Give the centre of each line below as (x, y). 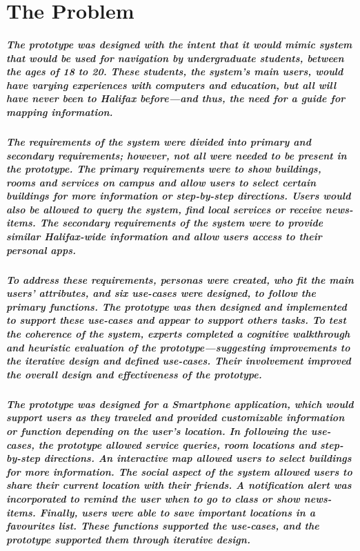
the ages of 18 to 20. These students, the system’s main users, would (175, 71)
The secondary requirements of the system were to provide (181, 223)
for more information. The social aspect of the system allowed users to (179, 471)
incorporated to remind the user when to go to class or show (153, 498)
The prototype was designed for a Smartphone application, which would (180, 404)
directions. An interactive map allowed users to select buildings (198, 458)
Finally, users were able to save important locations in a (177, 512)
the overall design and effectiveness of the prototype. (134, 374)
